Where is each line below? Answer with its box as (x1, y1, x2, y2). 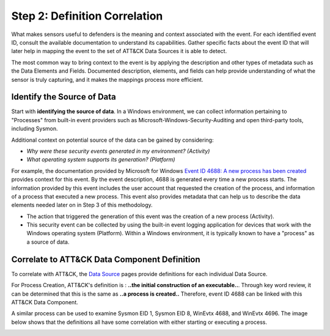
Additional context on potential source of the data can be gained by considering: (11, 136, 214, 144)
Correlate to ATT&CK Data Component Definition (11, 254, 201, 265)
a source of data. (26, 238, 70, 246)
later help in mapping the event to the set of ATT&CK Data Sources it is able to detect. (11, 48, 227, 55)
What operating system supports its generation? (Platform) (26, 156, 175, 163)
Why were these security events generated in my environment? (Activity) (26, 147, 210, 155)
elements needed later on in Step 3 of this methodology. (11, 202, 153, 209)
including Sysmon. (11, 125, 58, 133)
